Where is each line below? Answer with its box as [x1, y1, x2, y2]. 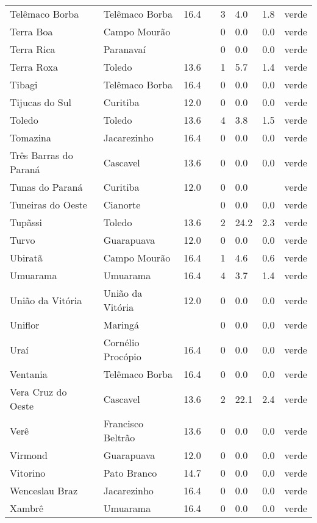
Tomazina [10, 130, 52, 144]
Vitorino [10, 466, 46, 480]
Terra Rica [10, 42, 55, 56]
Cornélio [103, 335, 140, 349]
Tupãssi [10, 215, 43, 229]
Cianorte [103, 197, 141, 212]
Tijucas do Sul [10, 95, 71, 109]
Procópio [103, 349, 141, 363]
